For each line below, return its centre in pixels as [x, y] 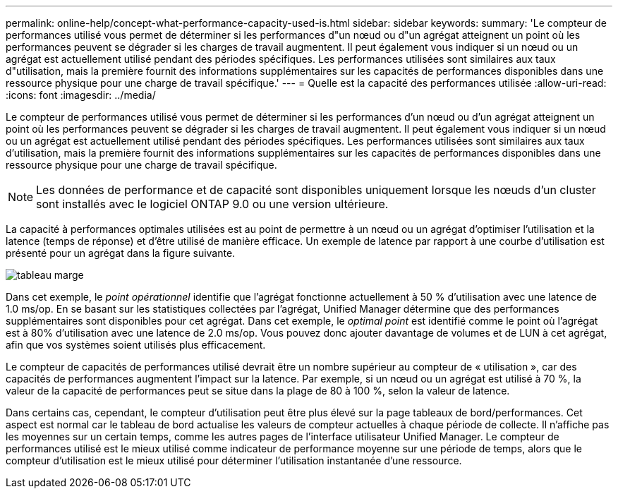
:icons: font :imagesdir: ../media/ [81, 95]
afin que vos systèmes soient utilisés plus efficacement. [136, 345]
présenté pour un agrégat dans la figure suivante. [121, 253]
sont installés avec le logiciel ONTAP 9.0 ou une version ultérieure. [212, 204]
